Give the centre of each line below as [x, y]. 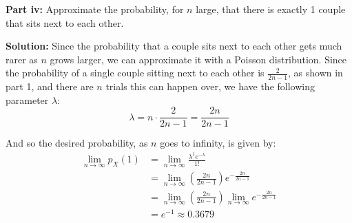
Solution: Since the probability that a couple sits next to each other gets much [174, 46]
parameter [27, 99]
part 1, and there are [50, 86]
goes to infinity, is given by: [218, 143]
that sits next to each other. [65, 22]
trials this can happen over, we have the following [210, 86]
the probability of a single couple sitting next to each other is [135, 73]
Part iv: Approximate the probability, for [95, 9]
